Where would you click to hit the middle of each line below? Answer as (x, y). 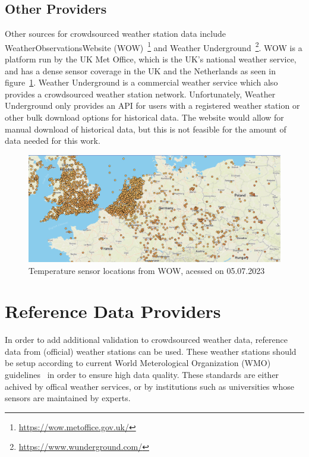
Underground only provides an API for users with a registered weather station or (152, 105)
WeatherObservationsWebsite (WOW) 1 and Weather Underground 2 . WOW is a (154, 46)
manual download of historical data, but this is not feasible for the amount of (146, 129)
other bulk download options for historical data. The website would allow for (144, 117)
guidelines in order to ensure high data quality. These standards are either (142, 374)
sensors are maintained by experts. (68, 398)
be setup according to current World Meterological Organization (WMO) (138, 363)
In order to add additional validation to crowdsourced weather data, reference (146, 340)
